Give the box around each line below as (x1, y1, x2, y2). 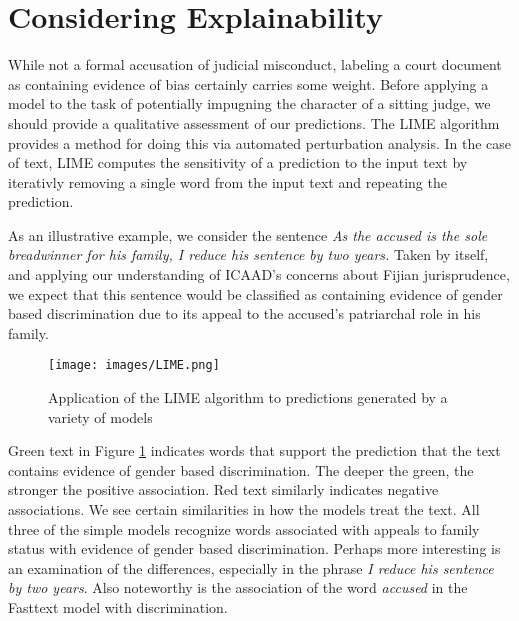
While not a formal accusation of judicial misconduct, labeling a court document (8, 54, 502, 75)
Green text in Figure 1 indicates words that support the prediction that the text (8, 440, 501, 461)
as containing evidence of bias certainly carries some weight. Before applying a (8, 73, 489, 94)
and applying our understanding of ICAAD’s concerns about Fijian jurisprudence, (8, 264, 510, 285)
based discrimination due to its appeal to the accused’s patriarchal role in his (8, 303, 481, 324)
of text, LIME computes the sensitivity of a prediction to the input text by (8, 152, 468, 173)
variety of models (48, 406, 153, 427)
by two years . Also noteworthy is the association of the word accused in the (8, 577, 468, 598)
